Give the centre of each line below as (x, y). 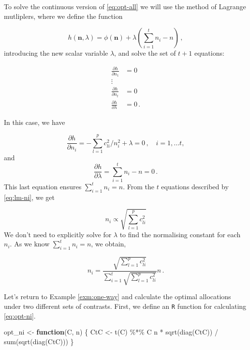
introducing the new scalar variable (56, 53)
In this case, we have (35, 122)
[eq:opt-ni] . (20, 315)
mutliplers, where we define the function (63, 16)
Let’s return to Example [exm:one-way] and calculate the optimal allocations (118, 297)
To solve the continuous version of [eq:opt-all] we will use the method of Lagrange (125, 6)
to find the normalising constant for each (180, 234)
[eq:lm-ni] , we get (29, 197)
